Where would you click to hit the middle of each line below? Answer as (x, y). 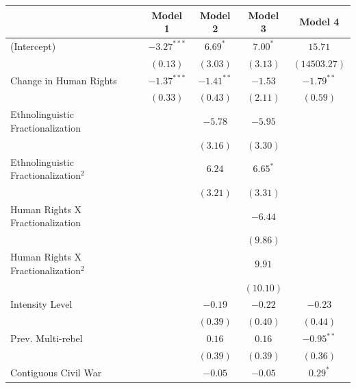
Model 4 (319, 22)
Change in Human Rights (64, 80)
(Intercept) (33, 46)
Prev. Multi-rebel (47, 338)
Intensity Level (41, 304)
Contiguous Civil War (56, 372)
